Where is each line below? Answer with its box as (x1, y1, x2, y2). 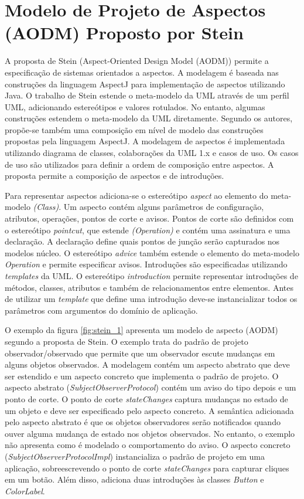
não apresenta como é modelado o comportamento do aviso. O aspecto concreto (5, 439, 291, 451)
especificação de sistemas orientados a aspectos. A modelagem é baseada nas (5, 66, 279, 78)
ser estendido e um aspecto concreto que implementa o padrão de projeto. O (5, 369, 279, 382)
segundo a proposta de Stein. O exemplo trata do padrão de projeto (5, 335, 248, 347)
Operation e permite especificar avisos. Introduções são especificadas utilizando (5, 258, 288, 270)
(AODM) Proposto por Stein (5, 21, 244, 45)
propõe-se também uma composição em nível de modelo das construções (5, 123, 264, 135)
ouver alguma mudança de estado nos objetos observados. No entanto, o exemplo (5, 427, 295, 439)
